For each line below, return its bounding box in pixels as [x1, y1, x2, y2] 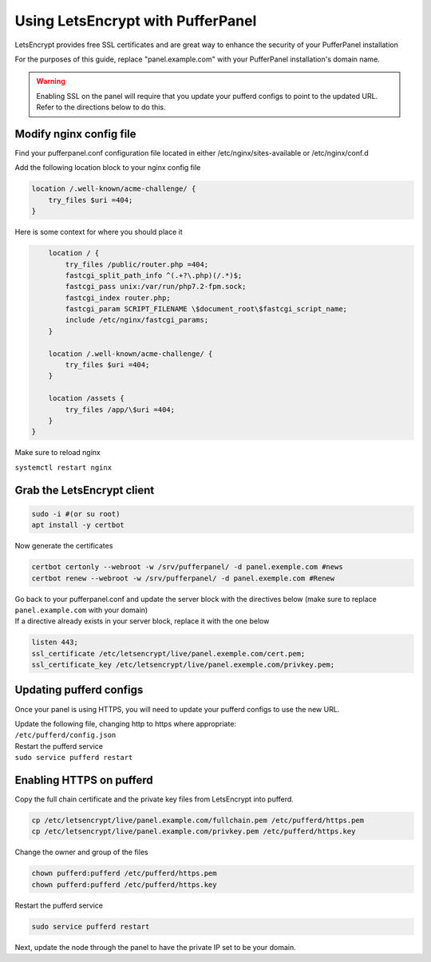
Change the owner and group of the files [14, 847, 148, 857]
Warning [36, 77, 65, 86]
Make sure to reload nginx [14, 448, 101, 457]
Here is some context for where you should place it [14, 228, 183, 237]
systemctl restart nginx [14, 463, 112, 472]
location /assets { [48, 394, 125, 403]
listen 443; [31, 638, 79, 647]
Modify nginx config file [14, 127, 136, 141]
